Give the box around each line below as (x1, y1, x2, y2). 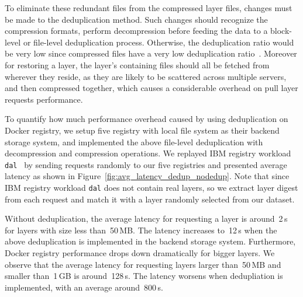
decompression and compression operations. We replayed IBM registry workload (5, 147, 291, 159)
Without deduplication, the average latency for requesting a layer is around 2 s (5, 212, 288, 225)
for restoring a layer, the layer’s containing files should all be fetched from (5, 58, 270, 71)
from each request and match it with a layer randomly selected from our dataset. (5, 193, 295, 205)
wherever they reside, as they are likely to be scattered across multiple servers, (5, 70, 287, 82)
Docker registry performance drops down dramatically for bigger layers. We (5, 247, 275, 258)
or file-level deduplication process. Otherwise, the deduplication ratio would (23, 36, 294, 48)
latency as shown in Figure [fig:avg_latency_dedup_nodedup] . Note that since (5, 170, 290, 182)
